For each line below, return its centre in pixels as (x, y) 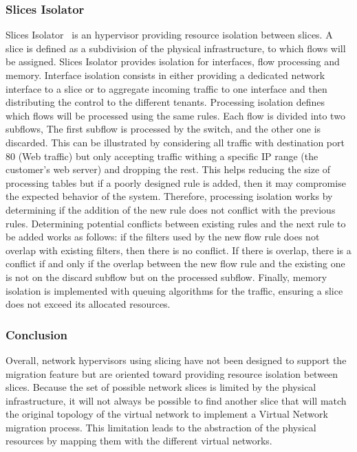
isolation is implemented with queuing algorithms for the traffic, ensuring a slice (174, 290)
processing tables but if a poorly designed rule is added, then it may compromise (176, 182)
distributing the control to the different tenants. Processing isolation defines (165, 102)
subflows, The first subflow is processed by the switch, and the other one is (163, 129)
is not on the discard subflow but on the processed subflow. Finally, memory (166, 276)
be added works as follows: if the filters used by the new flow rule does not (163, 237)
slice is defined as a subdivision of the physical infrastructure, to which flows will (176, 48)
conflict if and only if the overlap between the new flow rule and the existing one (175, 263)
